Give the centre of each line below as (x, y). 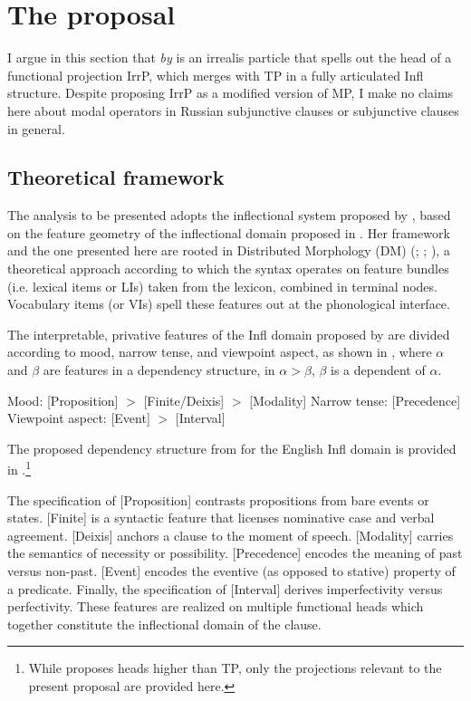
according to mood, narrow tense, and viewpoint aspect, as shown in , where (220, 352)
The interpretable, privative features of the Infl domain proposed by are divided (229, 334)
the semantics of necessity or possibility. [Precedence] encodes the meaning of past (235, 553)
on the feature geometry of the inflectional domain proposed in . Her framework (229, 232)
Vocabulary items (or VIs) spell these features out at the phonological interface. (229, 304)
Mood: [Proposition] (63, 400)
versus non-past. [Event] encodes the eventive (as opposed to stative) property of (231, 571)
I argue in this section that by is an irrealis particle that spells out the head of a (230, 58)
